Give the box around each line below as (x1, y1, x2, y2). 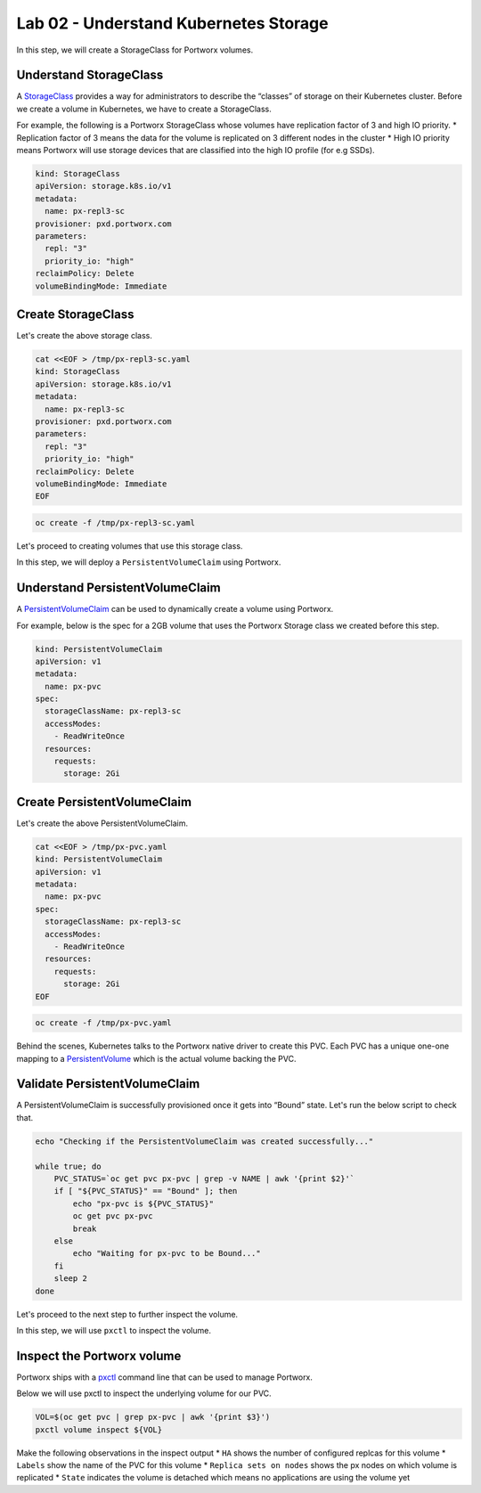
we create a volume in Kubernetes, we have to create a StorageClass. (16, 103, 272, 114)
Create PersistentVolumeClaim (16, 794, 192, 810)
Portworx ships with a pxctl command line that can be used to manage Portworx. (16, 1372, 314, 1383)
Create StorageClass (16, 306, 135, 322)
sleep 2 (53, 1274, 88, 1284)
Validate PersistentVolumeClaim (16, 1076, 200, 1091)
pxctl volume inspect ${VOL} (35, 1424, 163, 1434)
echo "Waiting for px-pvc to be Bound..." (72, 1248, 262, 1259)
